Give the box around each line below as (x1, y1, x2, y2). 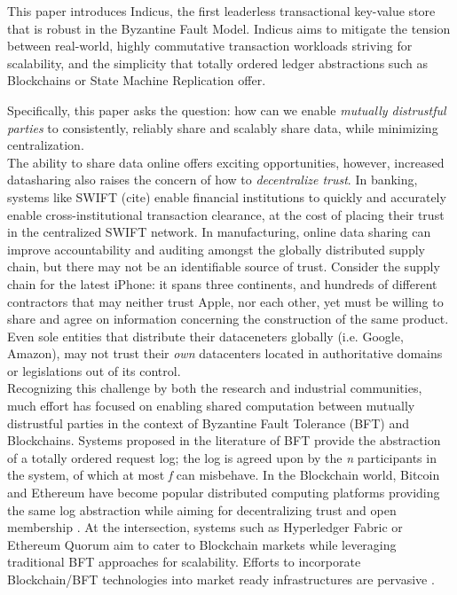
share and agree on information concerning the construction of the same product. (7, 309, 449, 328)
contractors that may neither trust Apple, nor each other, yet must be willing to (7, 292, 444, 310)
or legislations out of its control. (7, 361, 181, 380)
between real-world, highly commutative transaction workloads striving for (7, 36, 413, 55)
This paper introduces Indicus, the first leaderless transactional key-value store (7, 2, 436, 20)
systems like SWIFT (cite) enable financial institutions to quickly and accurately (7, 187, 446, 206)
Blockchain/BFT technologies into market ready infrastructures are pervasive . (7, 570, 435, 588)
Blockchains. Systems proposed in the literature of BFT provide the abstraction (7, 431, 441, 450)
